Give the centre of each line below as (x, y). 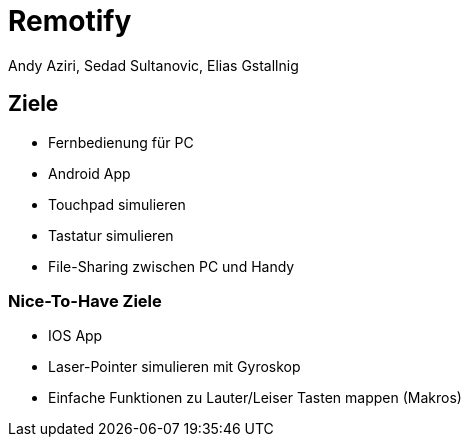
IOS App (75, 336)
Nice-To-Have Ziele (85, 300)
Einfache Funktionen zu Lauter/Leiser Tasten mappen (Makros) (255, 398)
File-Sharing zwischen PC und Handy (171, 266)
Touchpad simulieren (117, 204)
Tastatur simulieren (111, 235)
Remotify (70, 21)
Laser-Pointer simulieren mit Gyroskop (174, 367)
